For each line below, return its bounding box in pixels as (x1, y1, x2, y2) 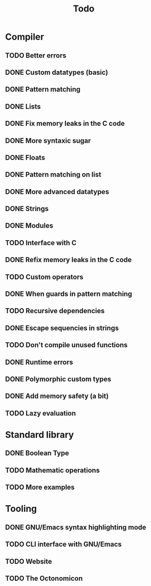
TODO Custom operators (5, 273, 84, 281)
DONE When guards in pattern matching (5, 290, 132, 298)
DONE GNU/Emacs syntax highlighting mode (5, 523, 147, 531)
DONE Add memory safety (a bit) (5, 392, 109, 401)
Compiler (5, 31, 44, 43)
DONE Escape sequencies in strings (5, 324, 119, 332)
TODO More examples (5, 483, 75, 492)
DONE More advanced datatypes (5, 187, 110, 196)
